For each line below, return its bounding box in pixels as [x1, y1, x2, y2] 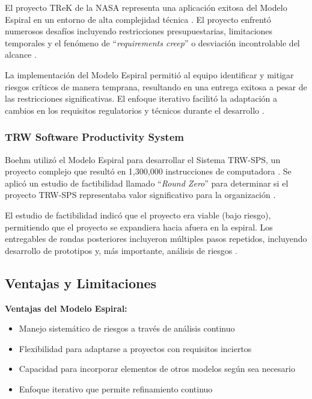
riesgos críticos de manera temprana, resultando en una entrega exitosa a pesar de [5, 80, 307, 93]
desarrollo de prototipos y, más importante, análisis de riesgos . [5, 244, 237, 256]
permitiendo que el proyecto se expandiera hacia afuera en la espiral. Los [5, 220, 273, 233]
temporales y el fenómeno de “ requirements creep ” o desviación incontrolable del [5, 36, 300, 49]
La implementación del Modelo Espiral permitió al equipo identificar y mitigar [5, 68, 294, 81]
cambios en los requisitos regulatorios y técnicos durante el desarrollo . [5, 104, 265, 116]
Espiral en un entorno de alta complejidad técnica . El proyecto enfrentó [5, 13, 271, 25]
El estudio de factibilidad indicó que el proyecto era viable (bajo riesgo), [5, 208, 271, 221]
